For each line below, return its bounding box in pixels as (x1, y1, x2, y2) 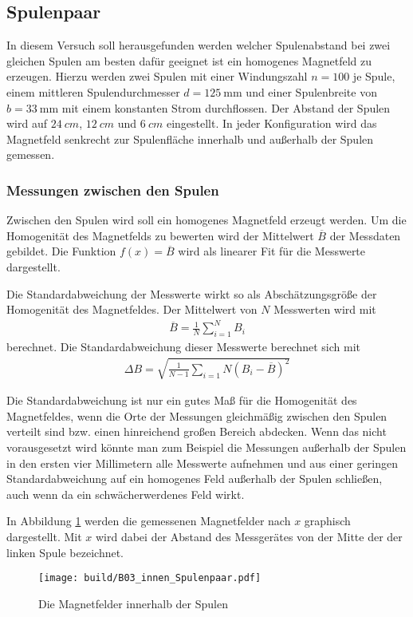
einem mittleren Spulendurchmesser (6, 83, 180, 100)
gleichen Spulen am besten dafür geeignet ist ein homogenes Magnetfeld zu (6, 52, 372, 69)
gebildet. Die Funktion (6, 243, 116, 259)
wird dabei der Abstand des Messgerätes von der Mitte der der (95, 528, 403, 544)
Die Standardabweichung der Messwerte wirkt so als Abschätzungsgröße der (6, 285, 377, 302)
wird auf (6, 115, 48, 132)
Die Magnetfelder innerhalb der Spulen (38, 595, 228, 611)
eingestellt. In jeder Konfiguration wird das (166, 115, 377, 132)
